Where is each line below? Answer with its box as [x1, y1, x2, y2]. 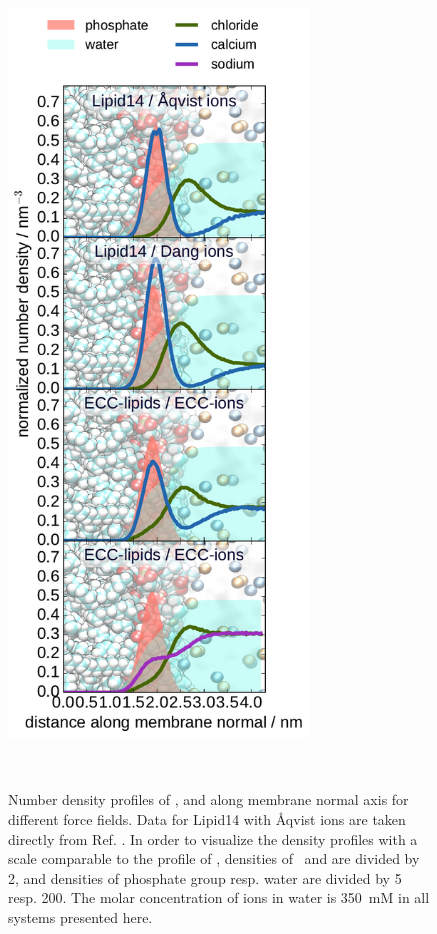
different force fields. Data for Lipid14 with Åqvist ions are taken [8, 809, 406, 829]
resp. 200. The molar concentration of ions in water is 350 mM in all [8, 887, 430, 908]
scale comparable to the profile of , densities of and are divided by [8, 848, 420, 869]
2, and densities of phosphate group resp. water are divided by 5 [8, 867, 402, 888]
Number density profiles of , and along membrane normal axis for [8, 789, 409, 810]
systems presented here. [8, 906, 153, 927]
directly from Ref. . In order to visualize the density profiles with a [8, 828, 418, 849]
